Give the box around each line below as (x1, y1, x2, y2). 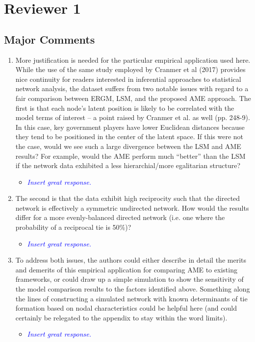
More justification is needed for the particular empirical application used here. (15, 54, 251, 65)
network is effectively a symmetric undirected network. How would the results (15, 202, 249, 213)
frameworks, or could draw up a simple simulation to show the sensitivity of (15, 274, 244, 284)
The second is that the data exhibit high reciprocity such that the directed (15, 193, 240, 203)
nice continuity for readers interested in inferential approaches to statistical (15, 73, 241, 84)
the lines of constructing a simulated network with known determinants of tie (15, 293, 248, 303)
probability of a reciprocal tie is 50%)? (15, 222, 131, 232)
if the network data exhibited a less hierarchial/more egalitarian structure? (15, 160, 241, 171)
